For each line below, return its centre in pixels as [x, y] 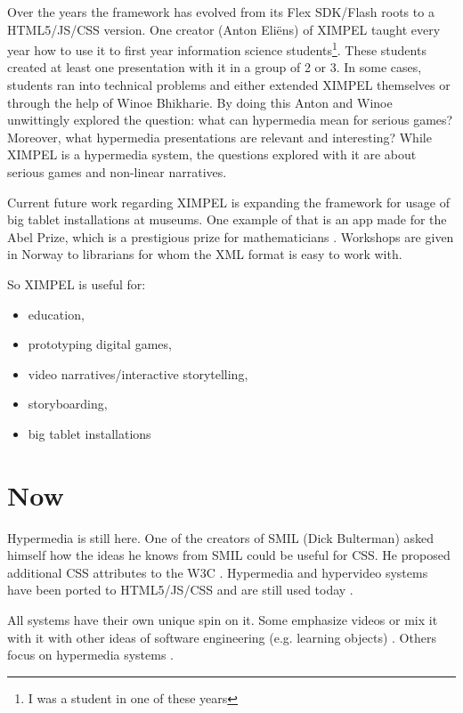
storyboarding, [68, 404]
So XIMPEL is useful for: [77, 284]
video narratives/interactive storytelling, [138, 373]
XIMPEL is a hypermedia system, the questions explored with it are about [212, 154]
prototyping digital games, [100, 344]
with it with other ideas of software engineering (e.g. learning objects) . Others [222, 637]
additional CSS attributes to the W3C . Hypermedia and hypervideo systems [218, 572]
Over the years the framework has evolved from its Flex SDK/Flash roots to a [221, 12]
